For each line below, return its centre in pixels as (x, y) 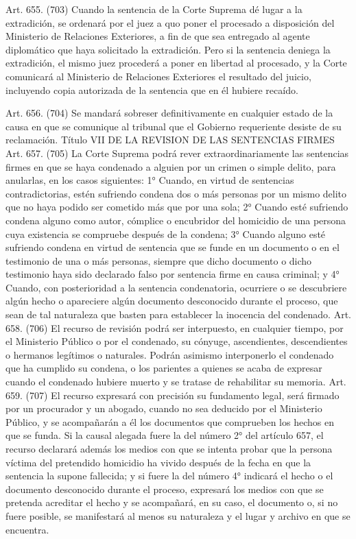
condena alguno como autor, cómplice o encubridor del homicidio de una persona (176, 220)
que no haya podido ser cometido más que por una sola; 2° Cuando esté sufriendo (177, 207)
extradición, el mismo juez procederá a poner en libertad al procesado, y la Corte (176, 63)
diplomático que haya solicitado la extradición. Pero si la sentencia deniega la (168, 49)
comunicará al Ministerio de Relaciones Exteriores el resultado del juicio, (158, 76)
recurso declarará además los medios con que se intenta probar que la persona (169, 448)
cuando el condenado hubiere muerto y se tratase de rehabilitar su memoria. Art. (176, 382)
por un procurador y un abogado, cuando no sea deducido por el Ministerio (164, 408)
